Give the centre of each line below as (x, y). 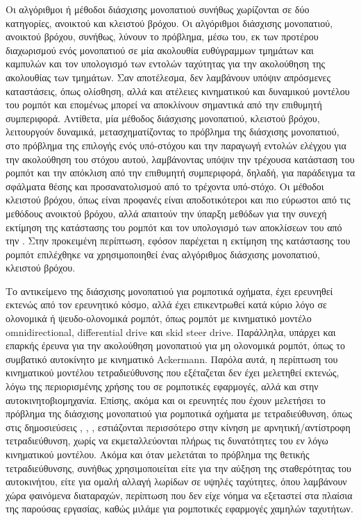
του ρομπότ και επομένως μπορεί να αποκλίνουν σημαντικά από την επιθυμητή (164, 104)
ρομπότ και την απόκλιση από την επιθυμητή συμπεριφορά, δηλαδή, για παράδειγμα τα (180, 173)
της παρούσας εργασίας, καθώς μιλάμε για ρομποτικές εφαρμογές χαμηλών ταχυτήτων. (179, 509)
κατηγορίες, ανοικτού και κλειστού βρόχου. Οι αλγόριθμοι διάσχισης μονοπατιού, (169, 23)
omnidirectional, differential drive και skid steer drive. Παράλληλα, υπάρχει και (171, 332)
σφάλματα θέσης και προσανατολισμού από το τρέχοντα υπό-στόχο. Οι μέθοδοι (165, 186)
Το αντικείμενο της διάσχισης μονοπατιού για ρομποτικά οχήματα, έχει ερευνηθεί (169, 291)
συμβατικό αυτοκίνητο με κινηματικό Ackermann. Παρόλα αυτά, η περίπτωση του (172, 359)
